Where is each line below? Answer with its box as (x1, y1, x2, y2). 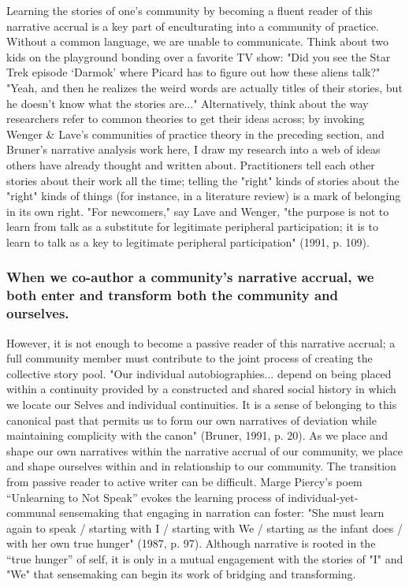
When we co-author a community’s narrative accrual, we (6, 267, 374, 287)
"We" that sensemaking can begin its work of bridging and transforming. (6, 566, 356, 582)
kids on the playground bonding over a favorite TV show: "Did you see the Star (6, 48, 391, 65)
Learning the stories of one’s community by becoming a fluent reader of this (6, 2, 373, 18)
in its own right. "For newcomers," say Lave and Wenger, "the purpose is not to (6, 202, 389, 219)
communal (6, 504, 56, 521)
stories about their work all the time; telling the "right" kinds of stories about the (6, 172, 400, 188)
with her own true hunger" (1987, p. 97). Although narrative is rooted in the (6, 535, 376, 552)
